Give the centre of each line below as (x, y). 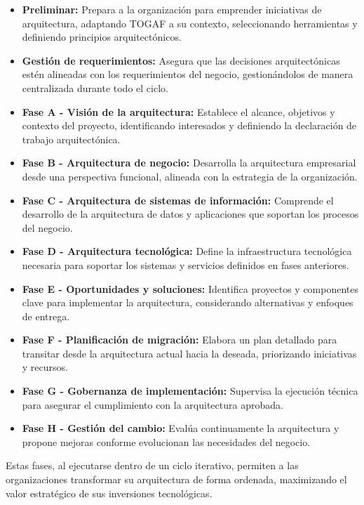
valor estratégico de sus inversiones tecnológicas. (109, 493)
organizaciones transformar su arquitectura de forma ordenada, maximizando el (176, 479)
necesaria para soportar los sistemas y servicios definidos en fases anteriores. (186, 264)
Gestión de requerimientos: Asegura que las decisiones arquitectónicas (181, 60)
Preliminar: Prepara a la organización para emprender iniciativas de (172, 9)
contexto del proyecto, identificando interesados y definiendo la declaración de (189, 125)
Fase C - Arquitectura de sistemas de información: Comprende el (178, 200)
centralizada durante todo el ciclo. (95, 87)
